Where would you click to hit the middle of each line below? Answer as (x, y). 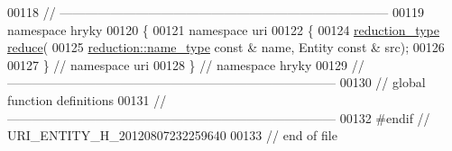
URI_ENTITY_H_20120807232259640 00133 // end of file (172, 135)
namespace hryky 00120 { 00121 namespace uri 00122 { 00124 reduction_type (223, 29)
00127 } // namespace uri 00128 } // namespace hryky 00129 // (186, 64)
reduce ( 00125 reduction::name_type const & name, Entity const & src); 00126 (226, 47)
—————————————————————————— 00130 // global (217, 82)
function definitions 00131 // (87, 99)
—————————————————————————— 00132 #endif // (219, 117)
